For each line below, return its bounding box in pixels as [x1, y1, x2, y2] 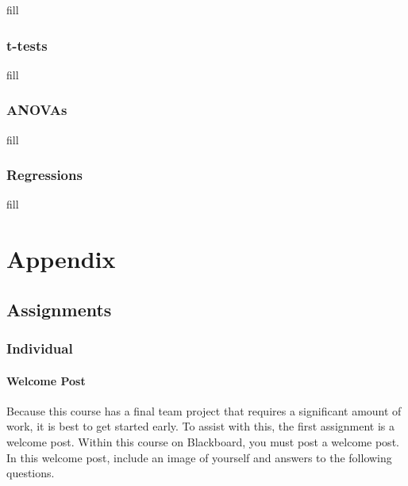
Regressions [6, 165, 83, 185]
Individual [6, 339, 73, 358]
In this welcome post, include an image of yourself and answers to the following [6, 449, 392, 465]
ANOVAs [6, 100, 67, 120]
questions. [6, 465, 55, 481]
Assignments [6, 297, 112, 321]
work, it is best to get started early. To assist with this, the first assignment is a [6, 418, 395, 434]
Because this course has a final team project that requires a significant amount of [6, 402, 402, 419]
